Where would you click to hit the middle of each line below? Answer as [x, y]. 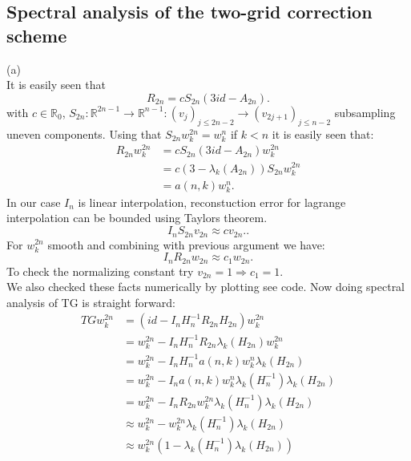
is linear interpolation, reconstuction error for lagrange [212, 202]
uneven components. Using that [84, 133]
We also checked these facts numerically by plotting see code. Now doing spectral [206, 287]
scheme [37, 35]
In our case [34, 202]
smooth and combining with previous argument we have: [186, 244]
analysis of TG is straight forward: [91, 302]
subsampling [365, 112]
